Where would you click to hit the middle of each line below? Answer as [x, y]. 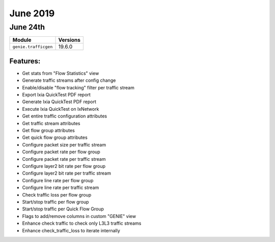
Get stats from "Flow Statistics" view [61, 73]
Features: [25, 61]
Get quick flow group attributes [55, 137]
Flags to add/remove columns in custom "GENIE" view [79, 216]
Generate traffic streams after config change [69, 80]
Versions [70, 40]
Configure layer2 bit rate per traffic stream [67, 173]
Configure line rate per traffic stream [61, 188]
